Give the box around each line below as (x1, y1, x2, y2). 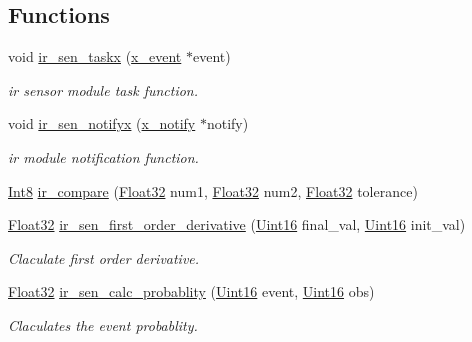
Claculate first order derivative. (8, 247, 200, 268)
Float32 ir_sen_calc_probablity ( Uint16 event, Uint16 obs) (8, 281, 375, 302)
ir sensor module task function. (8, 79, 199, 100)
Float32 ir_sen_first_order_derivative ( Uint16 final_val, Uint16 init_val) (8, 214, 466, 235)
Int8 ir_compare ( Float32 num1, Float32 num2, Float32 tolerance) (8, 180, 418, 201)
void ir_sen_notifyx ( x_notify (8, 113, 196, 134)
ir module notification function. (8, 146, 199, 167)
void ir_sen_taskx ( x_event (8, 46, 182, 67)
